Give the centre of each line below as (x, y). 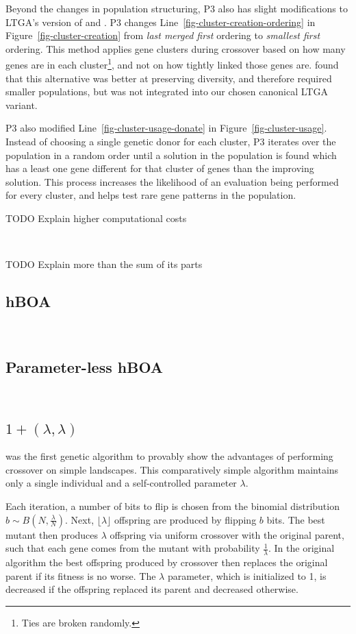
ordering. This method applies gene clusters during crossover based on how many (176, 48)
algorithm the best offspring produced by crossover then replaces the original (167, 562)
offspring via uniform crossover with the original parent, (227, 534)
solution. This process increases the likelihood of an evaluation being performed (172, 181)
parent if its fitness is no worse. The (81, 575)
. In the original (301, 548)
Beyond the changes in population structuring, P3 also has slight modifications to (177, 8)
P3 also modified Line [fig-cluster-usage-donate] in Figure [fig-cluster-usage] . (166, 128)
